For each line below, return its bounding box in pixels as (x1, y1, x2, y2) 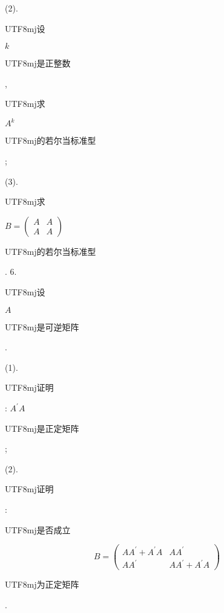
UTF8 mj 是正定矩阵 (5, 422, 79, 434)
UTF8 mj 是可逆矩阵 (5, 320, 79, 333)
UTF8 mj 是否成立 (5, 523, 71, 536)
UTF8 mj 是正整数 (5, 57, 71, 69)
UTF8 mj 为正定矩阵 (5, 578, 79, 591)
